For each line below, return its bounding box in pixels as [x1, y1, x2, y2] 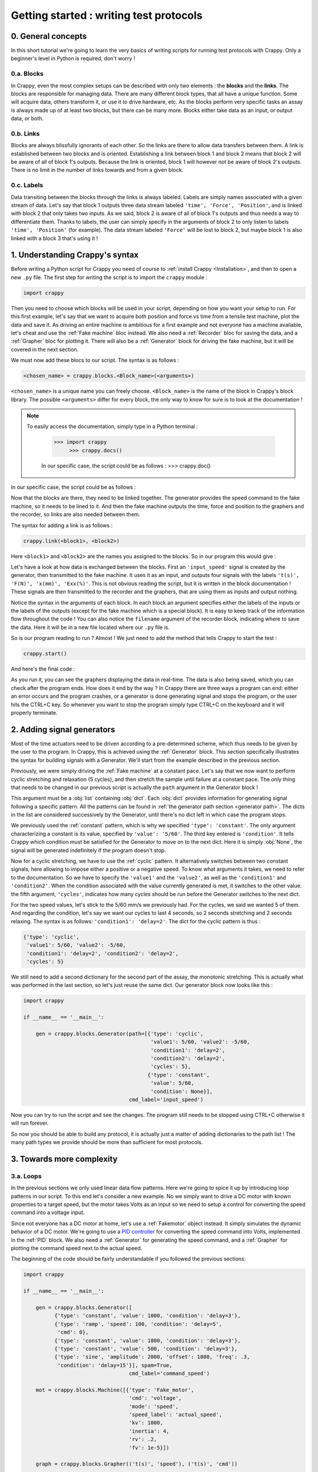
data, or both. [11, 115, 44, 122]
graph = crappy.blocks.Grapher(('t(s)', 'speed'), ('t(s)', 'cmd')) [35, 1461, 238, 1467]
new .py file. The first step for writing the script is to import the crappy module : [11, 274, 207, 281]
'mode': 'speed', [128, 1403, 179, 1410]
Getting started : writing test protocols [11, 9, 203, 22]
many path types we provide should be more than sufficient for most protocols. [11, 1139, 203, 1146]
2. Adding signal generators [11, 724, 115, 734]
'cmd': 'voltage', [128, 1395, 182, 1401]
